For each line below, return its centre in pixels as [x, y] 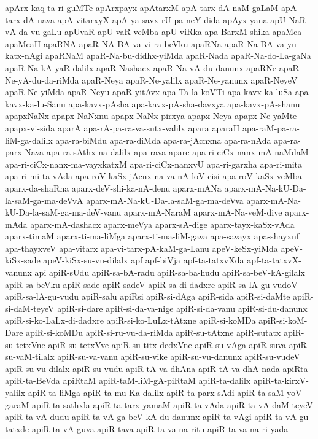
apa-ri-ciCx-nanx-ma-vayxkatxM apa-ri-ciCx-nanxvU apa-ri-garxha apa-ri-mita [154, 164]
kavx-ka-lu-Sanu [35, 103]
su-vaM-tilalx [30, 356]
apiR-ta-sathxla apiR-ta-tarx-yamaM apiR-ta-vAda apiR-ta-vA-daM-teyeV [172, 404]
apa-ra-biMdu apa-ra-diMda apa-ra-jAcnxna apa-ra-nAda [163, 140]
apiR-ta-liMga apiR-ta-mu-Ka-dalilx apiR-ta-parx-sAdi [131, 392]
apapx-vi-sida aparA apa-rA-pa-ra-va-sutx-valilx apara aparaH [122, 127]
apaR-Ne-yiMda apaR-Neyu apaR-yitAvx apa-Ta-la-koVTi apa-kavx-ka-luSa [149, 92]
